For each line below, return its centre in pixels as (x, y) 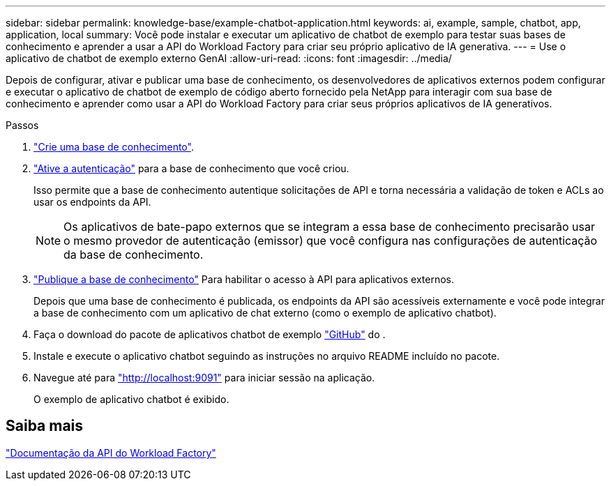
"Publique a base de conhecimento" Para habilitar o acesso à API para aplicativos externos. (244, 279)
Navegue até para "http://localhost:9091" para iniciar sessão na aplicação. (204, 378)
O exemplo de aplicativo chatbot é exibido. (131, 399)
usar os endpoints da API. (92, 202)
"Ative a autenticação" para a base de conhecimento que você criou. (191, 168)
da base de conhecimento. (134, 255)
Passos (22, 125)
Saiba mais (45, 426)
